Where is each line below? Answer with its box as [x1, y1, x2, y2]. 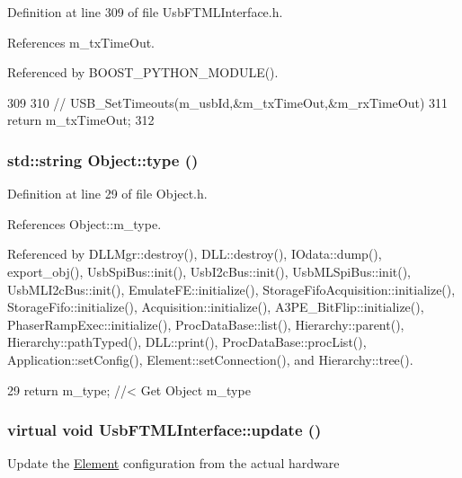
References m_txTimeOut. [7, 32, 155, 51]
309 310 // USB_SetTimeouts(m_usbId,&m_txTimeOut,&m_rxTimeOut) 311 [7, 93, 449, 111]
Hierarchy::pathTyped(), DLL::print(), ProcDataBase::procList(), [7, 332, 367, 351]
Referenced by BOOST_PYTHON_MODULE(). [7, 63, 279, 82]
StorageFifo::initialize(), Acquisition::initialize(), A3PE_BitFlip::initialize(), [7, 297, 424, 316]
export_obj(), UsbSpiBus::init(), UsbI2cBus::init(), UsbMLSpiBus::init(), [7, 261, 412, 280]
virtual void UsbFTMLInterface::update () [7, 419, 322, 441]
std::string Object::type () [7, 148, 199, 171]
